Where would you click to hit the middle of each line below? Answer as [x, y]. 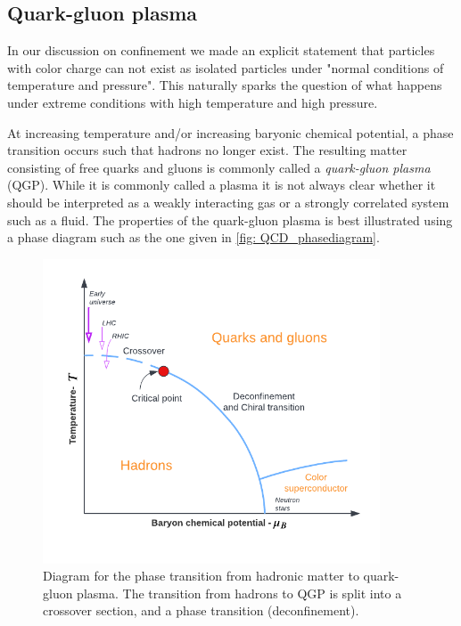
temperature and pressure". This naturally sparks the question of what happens [225, 85]
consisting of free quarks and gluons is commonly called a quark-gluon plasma [219, 167]
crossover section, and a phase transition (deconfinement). [201, 610]
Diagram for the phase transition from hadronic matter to [201, 576]
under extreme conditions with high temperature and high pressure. [193, 102]
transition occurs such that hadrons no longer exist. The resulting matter [207, 150]
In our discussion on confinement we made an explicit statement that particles [221, 50]
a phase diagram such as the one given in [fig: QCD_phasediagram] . [193, 237]
